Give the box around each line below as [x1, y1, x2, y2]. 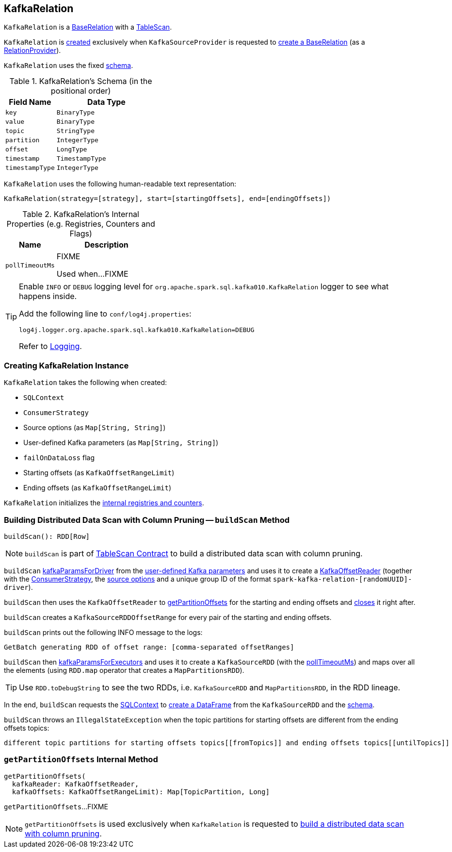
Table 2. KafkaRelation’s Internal [22, 209, 139, 219]
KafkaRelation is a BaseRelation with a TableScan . [4, 23, 172, 32]
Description [84, 240, 129, 250]
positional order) [50, 86, 111, 96]
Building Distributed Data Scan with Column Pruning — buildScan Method [4, 515, 290, 525]
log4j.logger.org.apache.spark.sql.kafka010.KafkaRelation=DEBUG [19, 326, 255, 334]
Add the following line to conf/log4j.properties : [19, 309, 192, 319]
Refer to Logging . [19, 341, 82, 351]
